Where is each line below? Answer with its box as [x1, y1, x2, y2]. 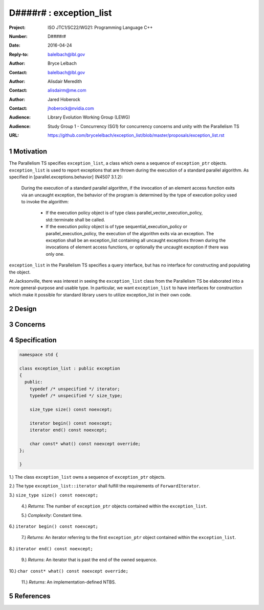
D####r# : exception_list [9, 7, 112, 18]
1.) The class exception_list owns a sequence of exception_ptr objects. [9, 474, 166, 480]
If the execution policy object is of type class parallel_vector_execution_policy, [45, 210, 203, 216]
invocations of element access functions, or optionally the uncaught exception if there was [45, 244, 229, 250]
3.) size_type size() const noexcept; [9, 492, 99, 498]
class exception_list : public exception [19, 366, 120, 371]
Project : [9, 24, 26, 30]
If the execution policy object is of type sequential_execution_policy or [45, 223, 188, 230]
